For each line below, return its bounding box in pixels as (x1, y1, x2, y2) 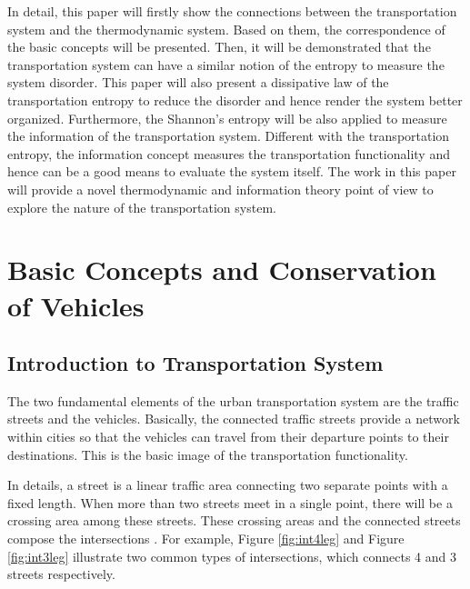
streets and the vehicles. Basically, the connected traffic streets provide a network (7, 409, 460, 428)
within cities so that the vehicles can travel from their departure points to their (7, 427, 449, 446)
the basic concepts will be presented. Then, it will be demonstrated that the (7, 37, 431, 56)
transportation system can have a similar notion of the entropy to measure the (7, 55, 445, 74)
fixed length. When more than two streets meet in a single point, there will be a (7, 493, 453, 512)
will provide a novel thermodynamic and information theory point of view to (7, 179, 434, 198)
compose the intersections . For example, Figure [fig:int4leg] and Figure (7, 529, 405, 548)
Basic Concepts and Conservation (7, 251, 436, 288)
